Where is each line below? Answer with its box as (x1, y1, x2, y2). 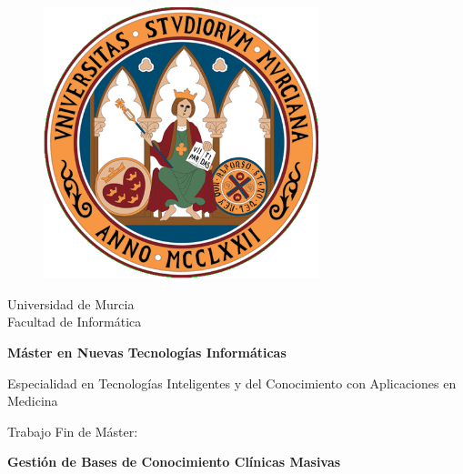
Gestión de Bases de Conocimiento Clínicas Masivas (7, 452, 341, 471)
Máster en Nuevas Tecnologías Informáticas (7, 342, 287, 361)
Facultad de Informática (7, 312, 142, 331)
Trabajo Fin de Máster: (7, 421, 138, 440)
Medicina (7, 391, 58, 410)
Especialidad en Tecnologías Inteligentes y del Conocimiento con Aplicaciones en (7, 373, 457, 392)
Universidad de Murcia (7, 294, 135, 313)
